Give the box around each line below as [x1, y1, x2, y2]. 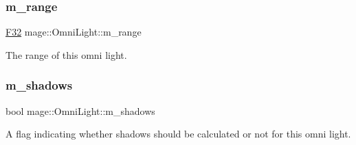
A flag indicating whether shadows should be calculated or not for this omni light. [5, 127, 351, 141]
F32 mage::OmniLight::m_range [5, 25, 142, 39]
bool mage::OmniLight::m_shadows [5, 103, 155, 118]
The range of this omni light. [5, 47, 127, 62]
